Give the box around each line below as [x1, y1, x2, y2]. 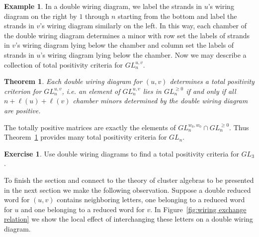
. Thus [229, 122, 249, 132]
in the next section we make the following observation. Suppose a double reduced [4, 184, 251, 195]
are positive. [4, 105, 41, 115]
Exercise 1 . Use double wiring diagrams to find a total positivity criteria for [4, 148, 239, 158]
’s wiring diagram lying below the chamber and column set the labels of [15, 40, 234, 50]
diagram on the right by [4, 10, 77, 21]
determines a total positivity [170, 76, 255, 86]
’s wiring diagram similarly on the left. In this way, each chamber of [40, 20, 247, 31]
